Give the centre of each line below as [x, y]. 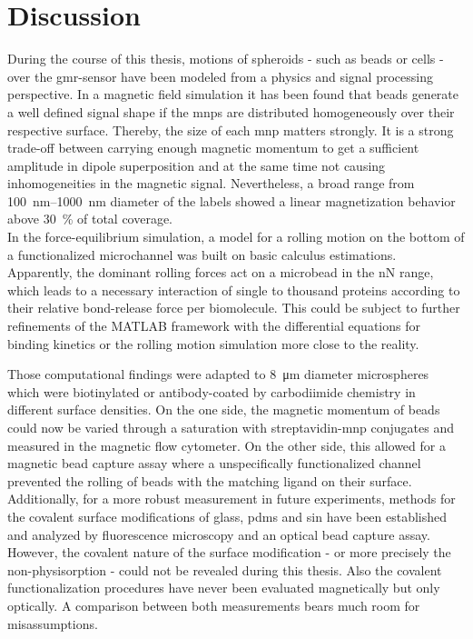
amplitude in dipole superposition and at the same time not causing [197, 165]
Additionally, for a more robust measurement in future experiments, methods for [232, 499]
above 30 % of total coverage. [90, 219]
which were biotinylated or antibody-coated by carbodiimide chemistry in [212, 391]
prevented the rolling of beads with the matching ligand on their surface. [210, 480]
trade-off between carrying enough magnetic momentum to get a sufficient [213, 148]
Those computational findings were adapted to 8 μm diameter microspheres [218, 374]
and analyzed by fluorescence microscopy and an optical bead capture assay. [219, 534]
